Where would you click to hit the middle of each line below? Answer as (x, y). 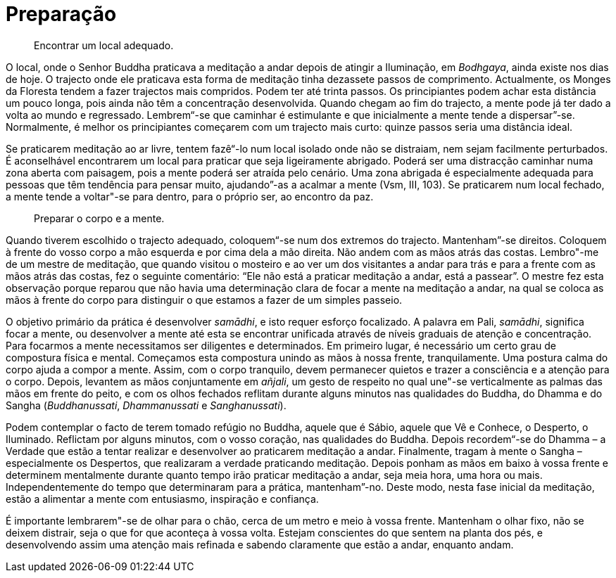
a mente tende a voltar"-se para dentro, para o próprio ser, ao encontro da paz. (190, 196)
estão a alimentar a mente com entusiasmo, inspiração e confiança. (162, 499)
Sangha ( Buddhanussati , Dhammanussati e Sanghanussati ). (146, 405)
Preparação (61, 14)
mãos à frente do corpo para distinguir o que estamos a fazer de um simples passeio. (204, 300)
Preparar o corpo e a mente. (99, 218)
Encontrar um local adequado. (104, 45)
